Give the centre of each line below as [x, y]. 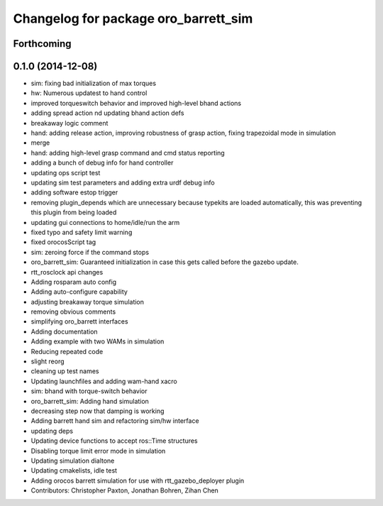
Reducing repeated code [67, 351]
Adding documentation [65, 331]
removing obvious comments [73, 312]
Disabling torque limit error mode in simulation [98, 451]
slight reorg [48, 361]
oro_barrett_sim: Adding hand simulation [90, 401]
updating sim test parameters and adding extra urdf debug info [123, 182]
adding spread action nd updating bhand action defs [107, 113]
